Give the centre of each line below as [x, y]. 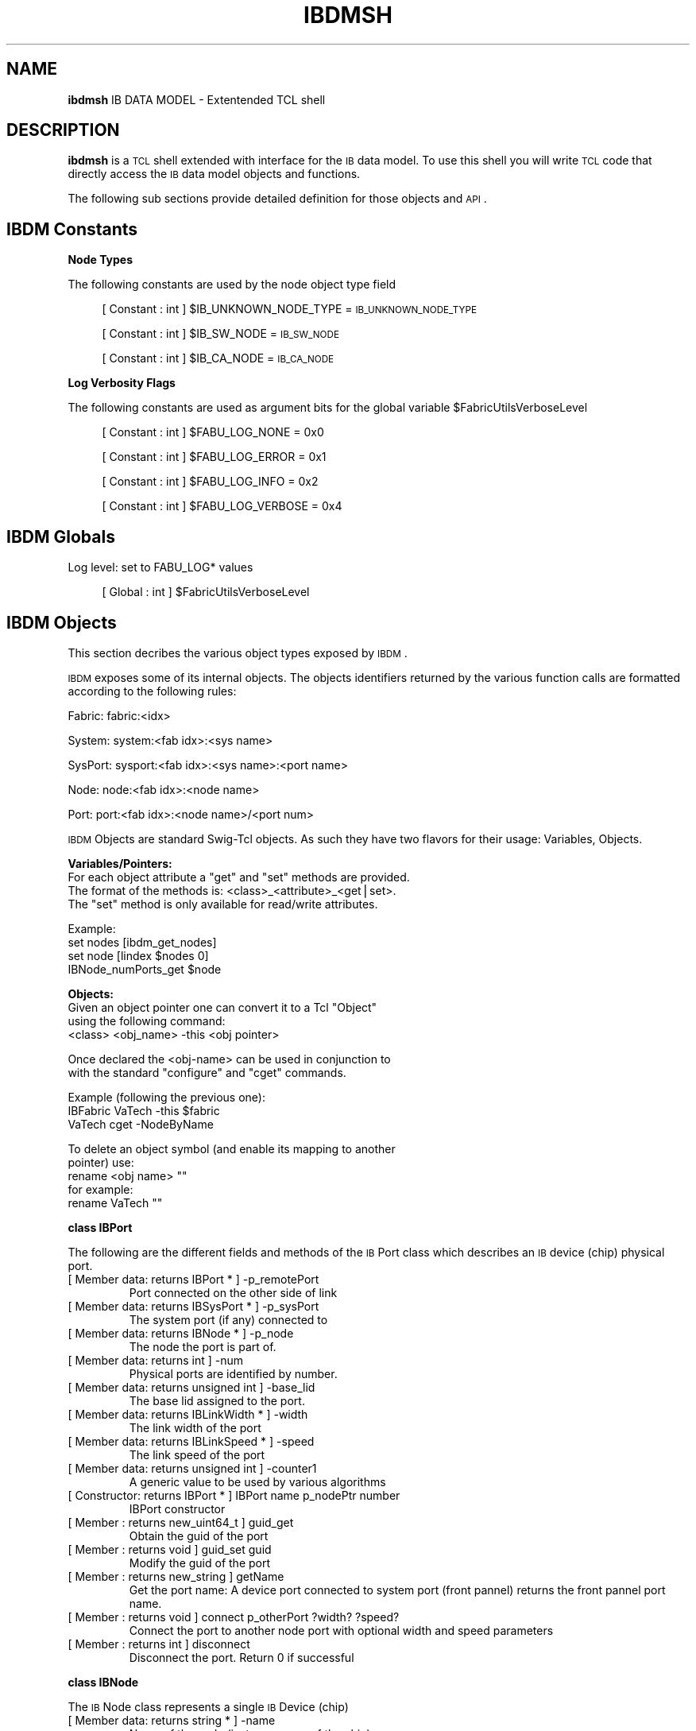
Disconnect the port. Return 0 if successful [242, 1657]
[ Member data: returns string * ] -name [172, 1720]
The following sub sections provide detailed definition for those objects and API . [277, 199]
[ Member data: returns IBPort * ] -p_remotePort [193, 1279]
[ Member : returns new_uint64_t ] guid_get [181, 1522]
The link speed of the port [197, 1454]
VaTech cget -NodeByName [141, 1124]
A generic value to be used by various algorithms [257, 1481]
